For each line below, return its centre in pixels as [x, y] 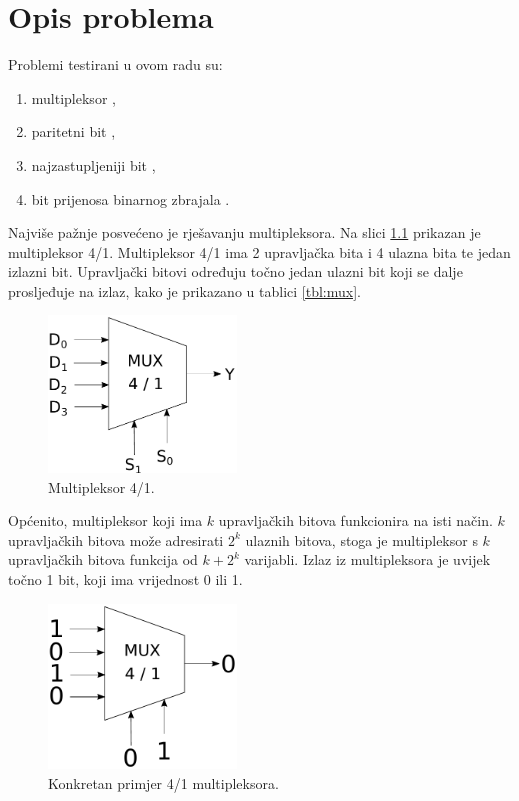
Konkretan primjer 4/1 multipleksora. [163, 783]
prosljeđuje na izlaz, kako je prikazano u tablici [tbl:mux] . [184, 290]
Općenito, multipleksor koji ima [105, 520]
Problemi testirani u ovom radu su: [115, 64]
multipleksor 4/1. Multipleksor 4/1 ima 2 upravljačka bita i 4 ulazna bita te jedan [259, 251]
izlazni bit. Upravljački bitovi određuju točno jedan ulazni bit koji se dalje [235, 271]
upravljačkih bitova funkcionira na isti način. [355, 520]
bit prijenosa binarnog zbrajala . [130, 198]
